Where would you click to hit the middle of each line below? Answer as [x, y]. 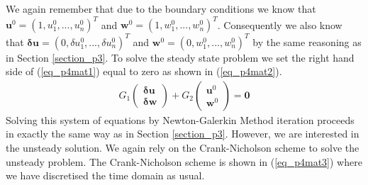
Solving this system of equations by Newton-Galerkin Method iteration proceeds [180, 119]
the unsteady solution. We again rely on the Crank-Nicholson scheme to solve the [183, 147]
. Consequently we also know [280, 24]
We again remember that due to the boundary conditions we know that [161, 9]
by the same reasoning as [307, 41]
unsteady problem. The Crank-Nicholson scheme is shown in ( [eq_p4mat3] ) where [184, 161]
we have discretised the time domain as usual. [105, 175]
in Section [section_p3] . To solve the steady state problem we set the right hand [180, 57]
